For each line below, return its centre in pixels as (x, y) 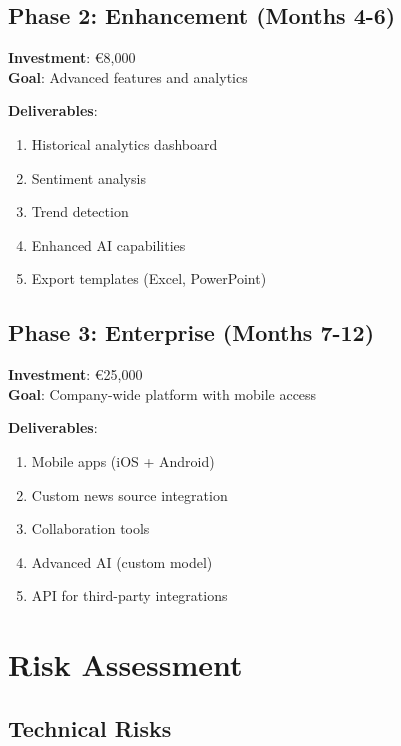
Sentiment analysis (88, 177)
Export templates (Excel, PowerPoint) (149, 278)
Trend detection (80, 211)
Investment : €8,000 (72, 57)
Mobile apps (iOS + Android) (123, 460)
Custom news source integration (129, 494)
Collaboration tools (90, 528)
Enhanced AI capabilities (108, 244)
